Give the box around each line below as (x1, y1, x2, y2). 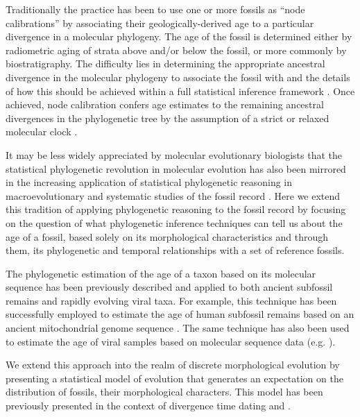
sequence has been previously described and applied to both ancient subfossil (6, 280, 333, 294)
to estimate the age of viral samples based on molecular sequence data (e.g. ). (6, 334, 336, 348)
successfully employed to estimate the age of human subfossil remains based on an (6, 307, 354, 321)
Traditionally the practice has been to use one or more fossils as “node (6, 2, 305, 16)
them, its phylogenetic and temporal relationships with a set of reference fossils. (6, 243, 345, 257)
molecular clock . (6, 124, 78, 139)
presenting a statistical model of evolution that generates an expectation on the (6, 371, 343, 385)
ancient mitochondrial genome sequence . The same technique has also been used (6, 321, 350, 335)
